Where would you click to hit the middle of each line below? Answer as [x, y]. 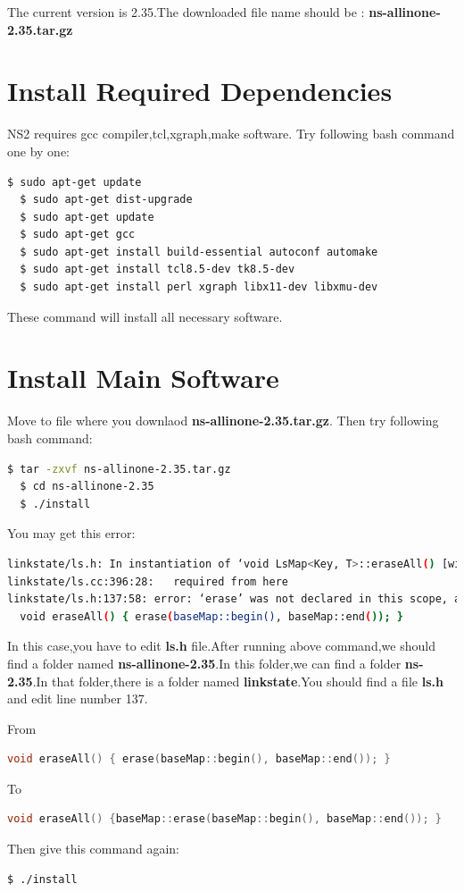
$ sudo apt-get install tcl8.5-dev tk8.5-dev [157, 269]
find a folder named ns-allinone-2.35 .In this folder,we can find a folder [204, 663]
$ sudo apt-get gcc [78, 235]
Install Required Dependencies [200, 91]
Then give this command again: [93, 849]
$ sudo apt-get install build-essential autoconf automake [199, 252]
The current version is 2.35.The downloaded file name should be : [186, 12]
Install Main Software [143, 378]
